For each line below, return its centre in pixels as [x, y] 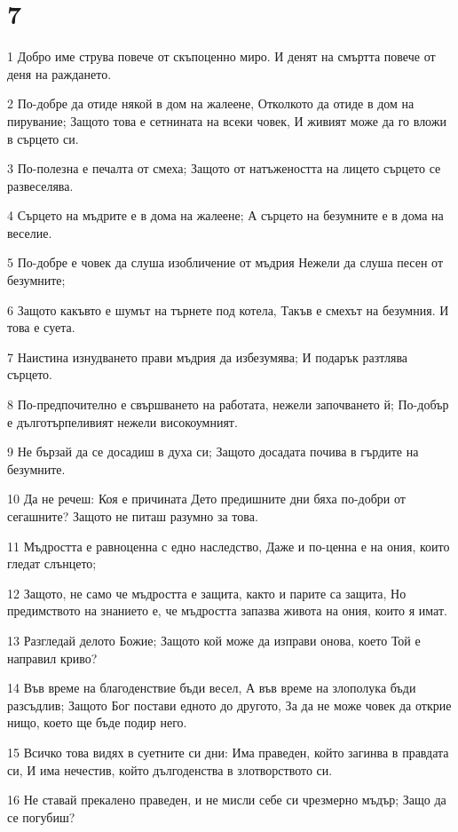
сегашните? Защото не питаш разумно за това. [133, 516]
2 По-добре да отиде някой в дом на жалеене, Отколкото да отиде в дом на [211, 103]
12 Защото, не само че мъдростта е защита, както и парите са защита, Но [207, 593]
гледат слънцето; [52, 563]
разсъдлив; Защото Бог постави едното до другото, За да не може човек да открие [229, 705]
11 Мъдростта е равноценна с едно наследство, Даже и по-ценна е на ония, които [229, 546]
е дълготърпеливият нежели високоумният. [122, 421]
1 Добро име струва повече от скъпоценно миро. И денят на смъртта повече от [221, 56]
